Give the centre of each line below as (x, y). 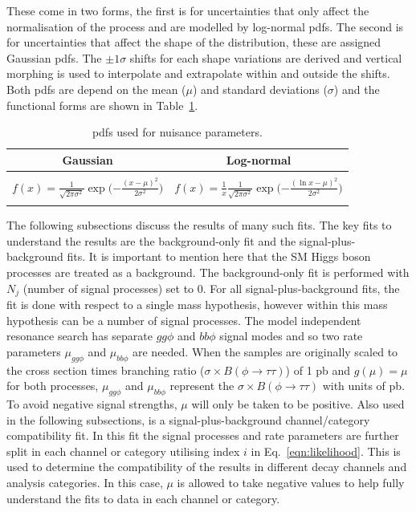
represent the (202, 386)
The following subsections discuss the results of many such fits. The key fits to (199, 225)
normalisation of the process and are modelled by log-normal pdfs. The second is (205, 26)
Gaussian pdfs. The (54, 57)
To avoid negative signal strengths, (92, 403)
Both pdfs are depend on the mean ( (96, 89)
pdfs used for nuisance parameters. (177, 132)
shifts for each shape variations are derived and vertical (266, 57)
